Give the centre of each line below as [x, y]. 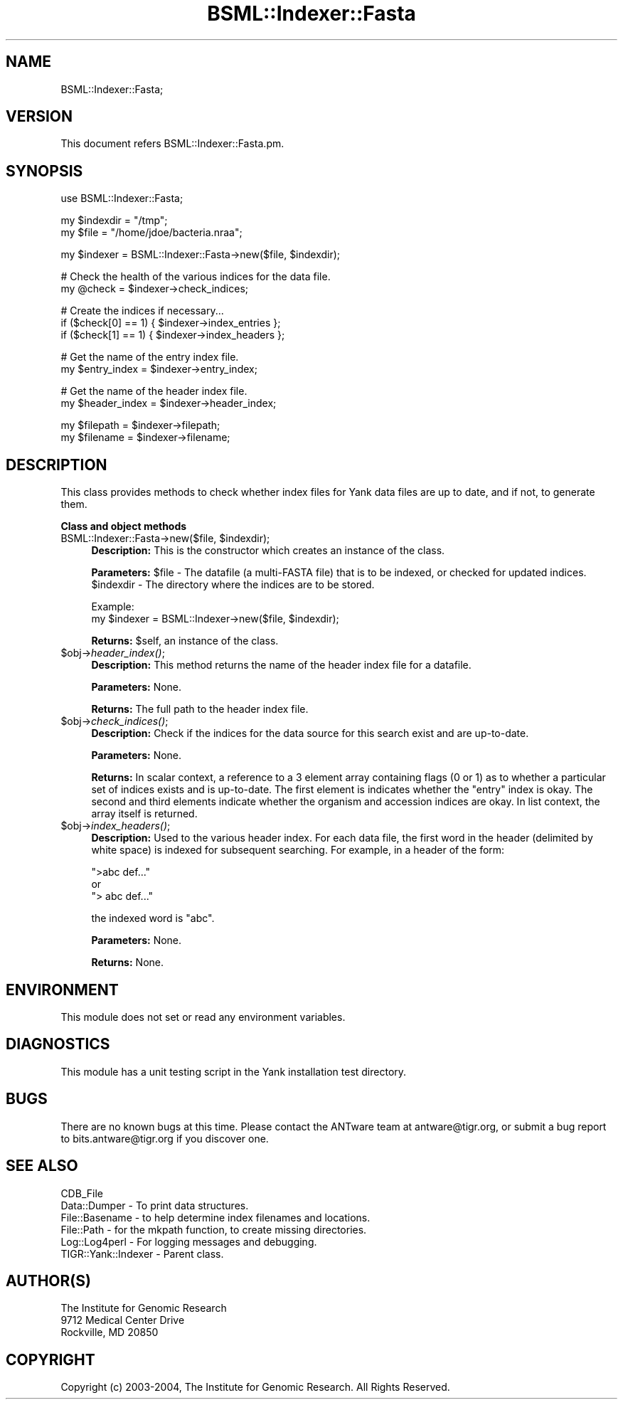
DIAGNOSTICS [58, 1044]
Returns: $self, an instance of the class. [185, 641]
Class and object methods [124, 526]
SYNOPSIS [44, 171]
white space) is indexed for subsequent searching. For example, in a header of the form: [298, 850]
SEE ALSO [42, 1166]
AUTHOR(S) [48, 1281]
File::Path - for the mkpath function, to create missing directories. [214, 1229]
